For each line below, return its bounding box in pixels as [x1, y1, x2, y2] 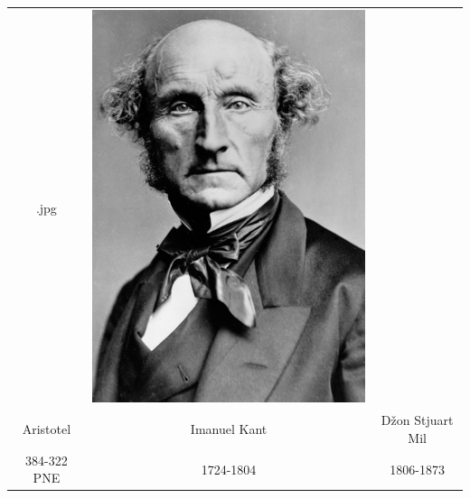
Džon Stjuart [381, 410, 454, 429]
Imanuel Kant [190, 420, 268, 438]
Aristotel [22, 420, 71, 438]
